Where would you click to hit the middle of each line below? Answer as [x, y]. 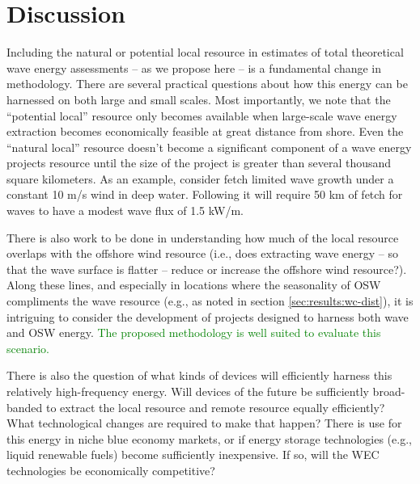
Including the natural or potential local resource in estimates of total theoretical [205, 52]
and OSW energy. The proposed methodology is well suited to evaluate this [194, 332]
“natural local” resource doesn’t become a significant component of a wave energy [209, 147]
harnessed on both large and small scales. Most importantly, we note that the [199, 99]
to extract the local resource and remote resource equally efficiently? [216, 407]
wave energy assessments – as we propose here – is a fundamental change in [194, 67]
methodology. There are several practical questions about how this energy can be [207, 84]
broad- [389, 391]
